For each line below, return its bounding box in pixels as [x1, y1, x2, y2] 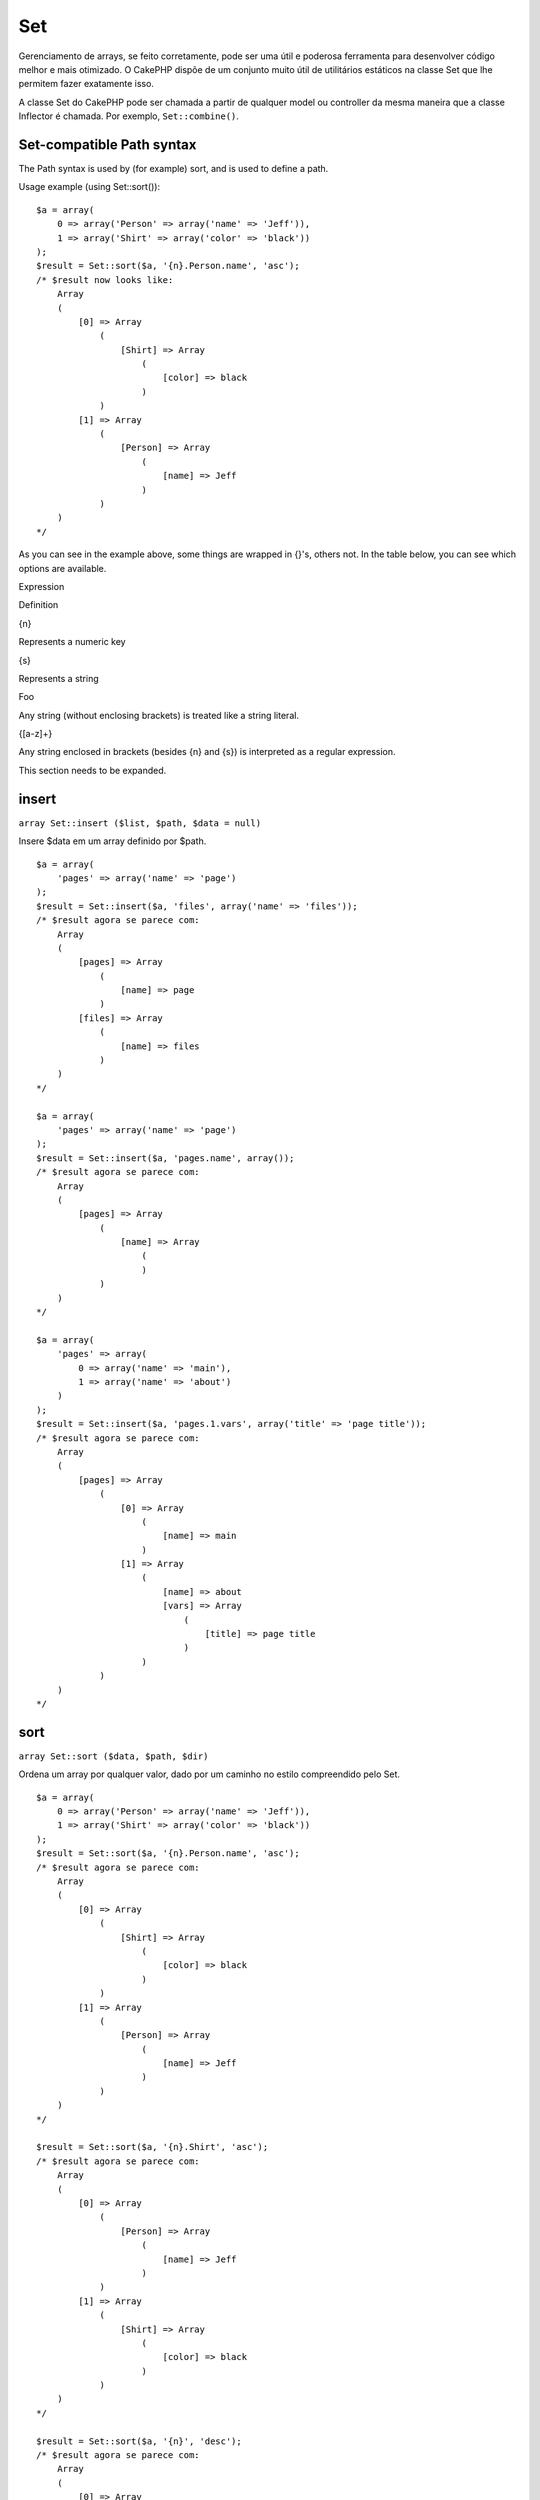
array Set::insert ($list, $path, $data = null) [18, 817, 262, 829]
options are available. [18, 562, 107, 574]
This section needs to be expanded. [18, 764, 167, 776]
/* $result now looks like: [36, 274, 174, 285]
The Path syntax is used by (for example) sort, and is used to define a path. [18, 163, 329, 175]
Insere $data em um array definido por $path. [18, 835, 207, 847]
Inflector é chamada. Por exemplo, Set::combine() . [18, 110, 240, 122]
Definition [18, 599, 59, 611]
